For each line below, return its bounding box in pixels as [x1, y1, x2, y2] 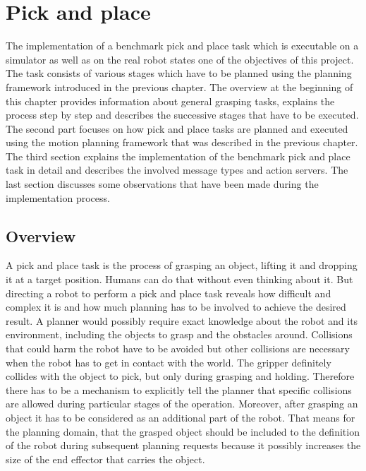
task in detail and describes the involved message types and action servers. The [6, 162, 348, 177]
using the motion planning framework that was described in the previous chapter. [6, 135, 358, 150]
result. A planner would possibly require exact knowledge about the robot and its [6, 313, 358, 328]
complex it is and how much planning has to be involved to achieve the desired [6, 299, 346, 314]
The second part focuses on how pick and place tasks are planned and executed [6, 121, 348, 136]
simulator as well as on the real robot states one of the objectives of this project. [6, 52, 354, 66]
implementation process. [6, 190, 110, 205]
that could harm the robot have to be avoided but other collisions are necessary [6, 341, 350, 356]
